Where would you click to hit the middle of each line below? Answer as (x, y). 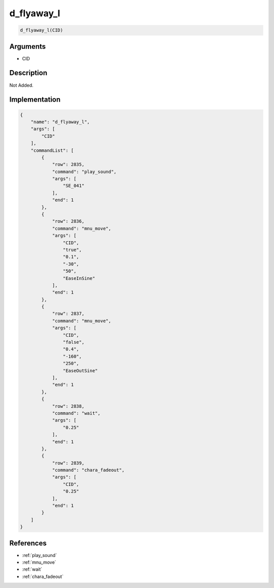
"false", (74, 342)
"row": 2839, (68, 463)
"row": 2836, (68, 221)
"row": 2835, (68, 165)
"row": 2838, (68, 406)
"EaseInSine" (79, 278)
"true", (72, 250)
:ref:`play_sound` (40, 555)
